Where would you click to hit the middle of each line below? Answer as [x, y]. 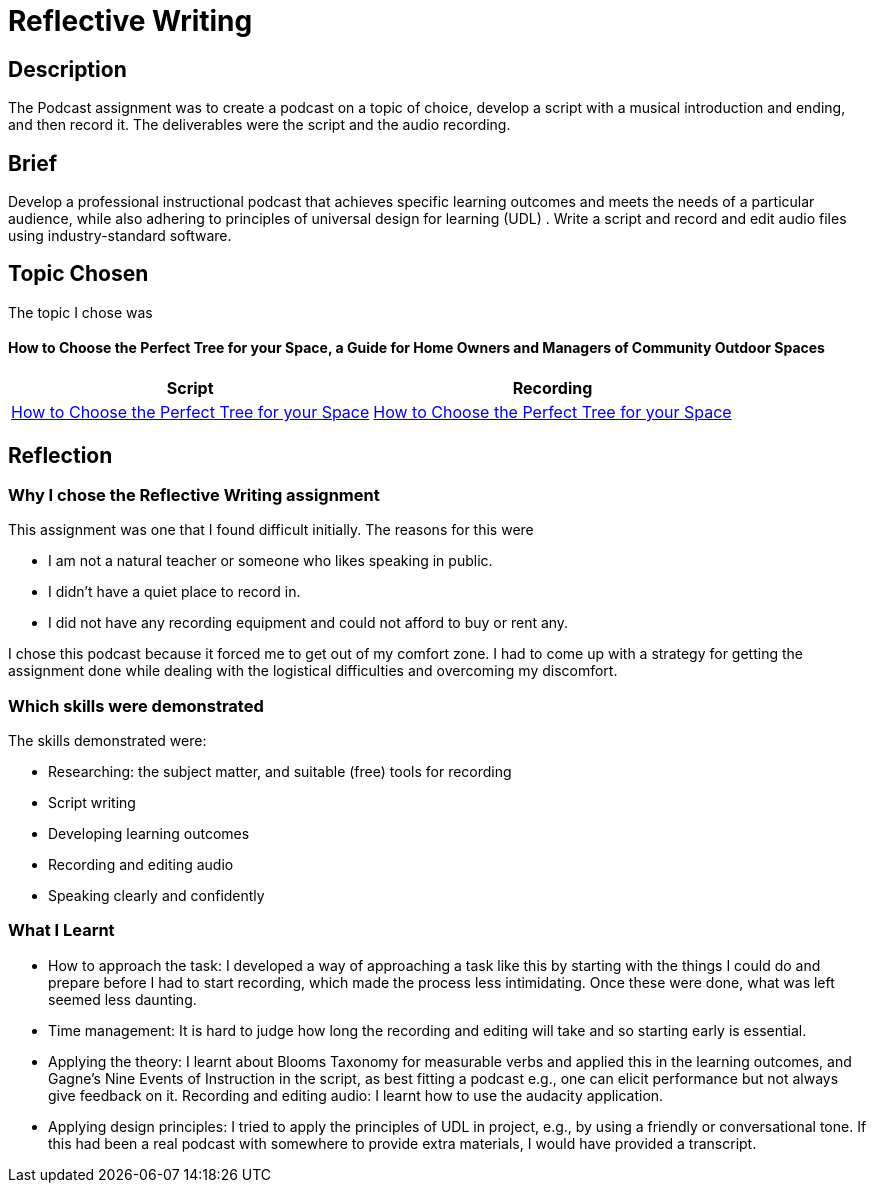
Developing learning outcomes [149, 834]
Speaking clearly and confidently [156, 896]
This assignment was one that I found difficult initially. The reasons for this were [271, 530]
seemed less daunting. [122, 999]
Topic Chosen [78, 274]
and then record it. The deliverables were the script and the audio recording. [259, 125]
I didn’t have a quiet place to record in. [174, 592]
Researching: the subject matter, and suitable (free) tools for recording [280, 772]
